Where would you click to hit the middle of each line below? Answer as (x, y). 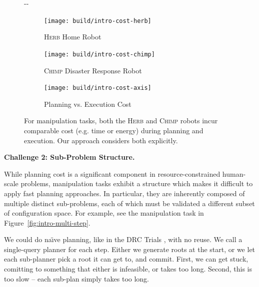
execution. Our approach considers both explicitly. (101, 140)
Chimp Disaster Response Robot (93, 70)
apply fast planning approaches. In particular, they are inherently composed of (124, 193)
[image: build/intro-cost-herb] (98, 21)
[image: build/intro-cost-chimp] (99, 54)
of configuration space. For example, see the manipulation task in (104, 213)
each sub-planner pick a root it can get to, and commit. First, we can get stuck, (126, 259)
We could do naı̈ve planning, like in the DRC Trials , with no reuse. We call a (123, 239)
